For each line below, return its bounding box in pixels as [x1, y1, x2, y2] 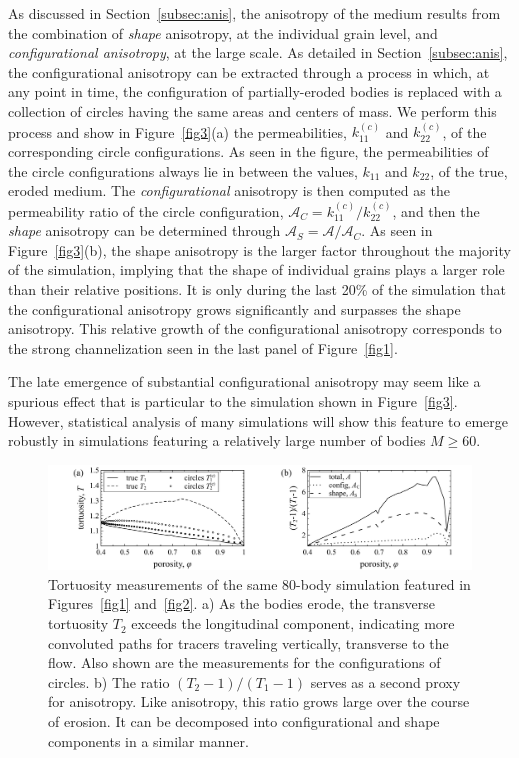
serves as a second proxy [310, 671, 461, 692]
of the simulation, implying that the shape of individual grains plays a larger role [8, 259, 505, 280]
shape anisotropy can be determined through [8, 220, 281, 241]
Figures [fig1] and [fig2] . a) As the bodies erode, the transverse [48, 593, 435, 614]
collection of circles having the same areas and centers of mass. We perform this [8, 100, 497, 121]
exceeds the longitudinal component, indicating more [131, 613, 455, 634]
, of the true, [430, 160, 508, 181]
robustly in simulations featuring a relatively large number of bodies [8, 430, 426, 451]
